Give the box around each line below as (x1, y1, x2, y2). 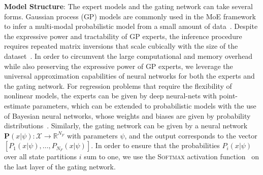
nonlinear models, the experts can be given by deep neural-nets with (4, 90, 217, 101)
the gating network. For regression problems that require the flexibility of (4, 80, 232, 91)
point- (219, 90, 238, 101)
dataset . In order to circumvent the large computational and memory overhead (4, 50, 253, 61)
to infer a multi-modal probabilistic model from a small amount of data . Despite (4, 21, 258, 31)
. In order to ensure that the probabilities (91, 140, 220, 151)
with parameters (67, 130, 118, 141)
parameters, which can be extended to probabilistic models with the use (32, 100, 256, 111)
